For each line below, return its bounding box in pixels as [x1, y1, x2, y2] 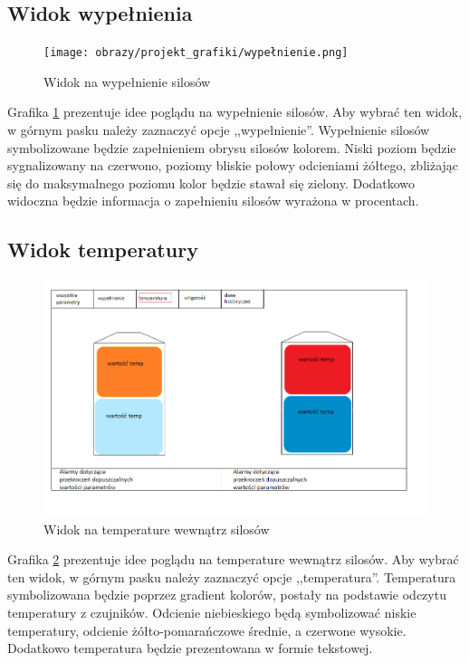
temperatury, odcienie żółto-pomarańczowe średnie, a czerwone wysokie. [7, 620, 407, 639]
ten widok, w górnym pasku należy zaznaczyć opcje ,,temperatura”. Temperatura [7, 567, 456, 586]
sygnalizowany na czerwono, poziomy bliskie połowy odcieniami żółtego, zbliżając [7, 156, 459, 175]
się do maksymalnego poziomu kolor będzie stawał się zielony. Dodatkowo [7, 173, 416, 192]
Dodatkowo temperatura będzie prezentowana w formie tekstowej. [7, 639, 373, 658]
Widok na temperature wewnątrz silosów [43, 519, 270, 538]
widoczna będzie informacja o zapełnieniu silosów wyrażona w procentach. [7, 191, 419, 210]
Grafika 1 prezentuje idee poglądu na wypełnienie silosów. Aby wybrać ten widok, [7, 102, 463, 121]
